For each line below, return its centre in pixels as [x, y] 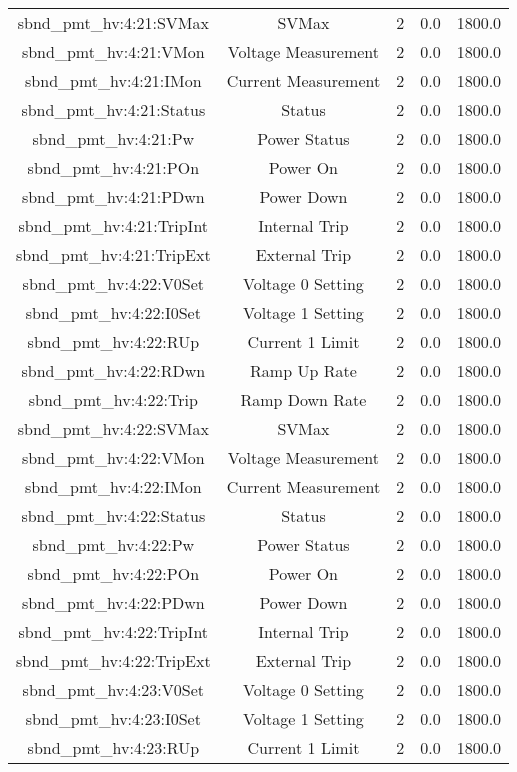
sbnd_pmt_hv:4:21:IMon [113, 80]
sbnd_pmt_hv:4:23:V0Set [113, 689]
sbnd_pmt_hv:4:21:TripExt [113, 254]
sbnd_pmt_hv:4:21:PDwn [113, 196]
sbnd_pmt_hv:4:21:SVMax [113, 22]
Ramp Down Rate [303, 399]
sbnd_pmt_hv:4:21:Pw [113, 138]
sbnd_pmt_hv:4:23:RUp [113, 747]
